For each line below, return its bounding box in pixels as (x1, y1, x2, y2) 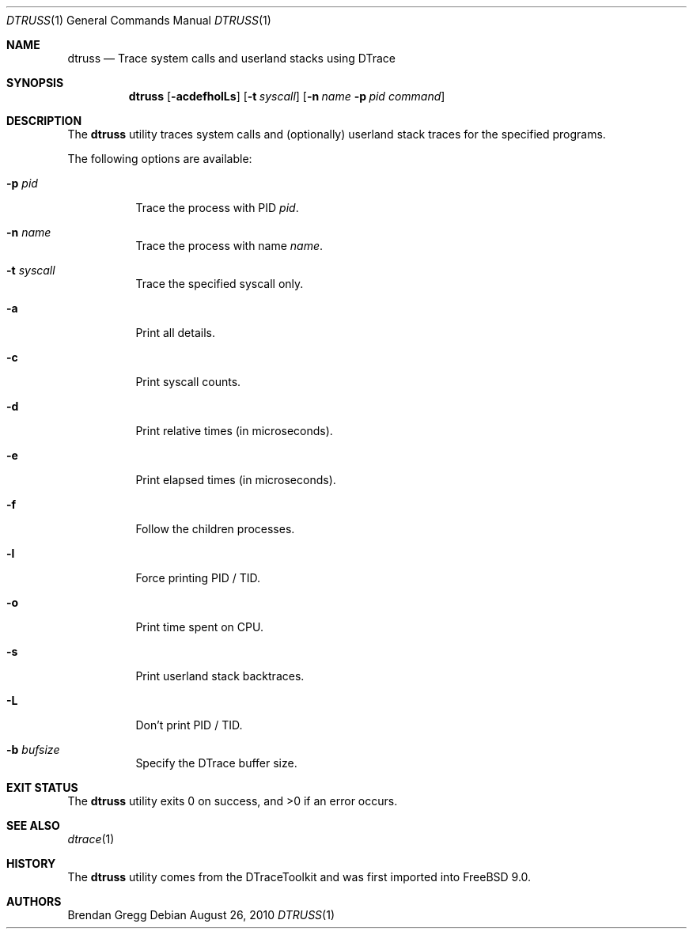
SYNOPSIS (6, 76, 64, 89)
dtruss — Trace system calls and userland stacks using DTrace (67, 51, 396, 65)
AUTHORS (6, 895, 62, 908)
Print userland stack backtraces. (135, 669, 305, 683)
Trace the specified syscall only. (135, 277, 304, 290)
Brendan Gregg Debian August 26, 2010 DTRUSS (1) (67, 908, 335, 922)
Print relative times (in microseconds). (135, 424, 333, 437)
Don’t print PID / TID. (135, 718, 243, 732)
